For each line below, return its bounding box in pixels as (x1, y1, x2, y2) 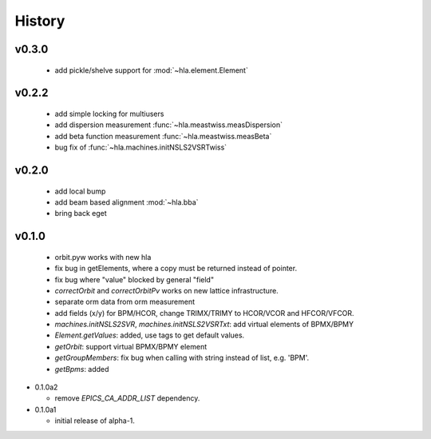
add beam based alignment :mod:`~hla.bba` (54, 197, 199, 207)
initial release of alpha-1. (54, 416, 136, 425)
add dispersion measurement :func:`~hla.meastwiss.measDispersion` (54, 120, 283, 130)
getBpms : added (54, 364, 109, 373)
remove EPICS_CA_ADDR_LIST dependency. (54, 393, 200, 403)
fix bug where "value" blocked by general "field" (54, 274, 215, 284)
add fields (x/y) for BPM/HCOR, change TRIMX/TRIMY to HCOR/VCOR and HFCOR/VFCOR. (54, 308, 354, 317)
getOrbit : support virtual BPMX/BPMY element (54, 341, 208, 351)
